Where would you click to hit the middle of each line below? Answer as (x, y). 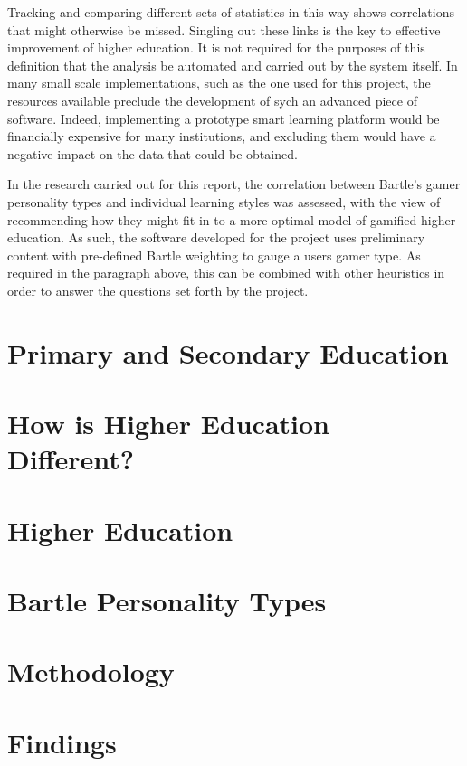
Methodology (91, 671)
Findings (62, 742)
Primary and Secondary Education (228, 352)
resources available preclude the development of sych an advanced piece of (212, 100)
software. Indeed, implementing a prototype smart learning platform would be (224, 118)
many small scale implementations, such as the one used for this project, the (219, 83)
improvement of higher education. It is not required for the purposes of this (216, 47)
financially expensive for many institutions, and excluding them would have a (222, 136)
